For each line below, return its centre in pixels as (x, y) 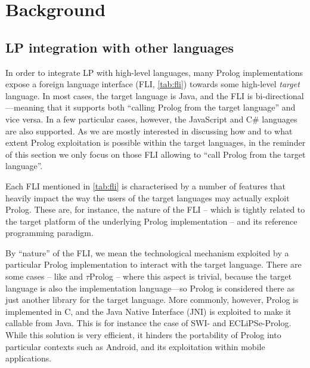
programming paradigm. (49, 233)
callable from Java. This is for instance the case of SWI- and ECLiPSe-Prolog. (148, 323)
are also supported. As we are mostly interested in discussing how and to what (149, 131)
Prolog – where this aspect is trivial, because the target (190, 276)
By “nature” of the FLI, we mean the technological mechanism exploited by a (147, 252)
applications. (29, 358)
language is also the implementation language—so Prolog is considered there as (150, 288)
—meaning (25, 107)
